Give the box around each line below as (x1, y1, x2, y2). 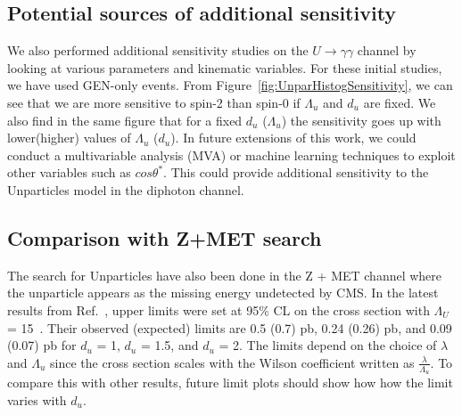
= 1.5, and (140, 336, 199, 354)
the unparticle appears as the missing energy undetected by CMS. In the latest (7, 283, 439, 302)
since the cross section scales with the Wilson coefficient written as (50, 353, 415, 371)
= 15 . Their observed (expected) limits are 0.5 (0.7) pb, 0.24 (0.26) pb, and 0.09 (7, 318, 452, 337)
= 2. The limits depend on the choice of (219, 336, 437, 354)
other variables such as (7, 163, 131, 182)
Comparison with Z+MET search (7, 224, 322, 251)
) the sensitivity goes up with (281, 110, 441, 129)
